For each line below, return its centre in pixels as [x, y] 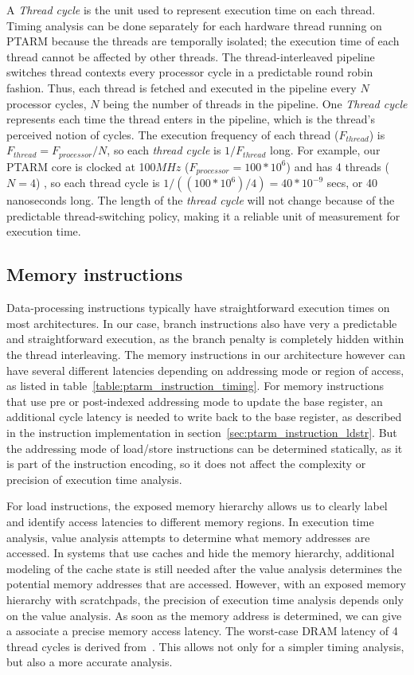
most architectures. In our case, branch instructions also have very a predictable [202, 323]
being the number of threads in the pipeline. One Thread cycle [255, 103]
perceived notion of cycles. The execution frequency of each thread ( [173, 134]
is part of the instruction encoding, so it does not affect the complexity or [186, 464]
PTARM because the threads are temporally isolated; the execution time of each [203, 41]
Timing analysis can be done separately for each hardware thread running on [194, 25]
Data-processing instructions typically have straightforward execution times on [198, 308]
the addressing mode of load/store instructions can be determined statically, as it [205, 448]
